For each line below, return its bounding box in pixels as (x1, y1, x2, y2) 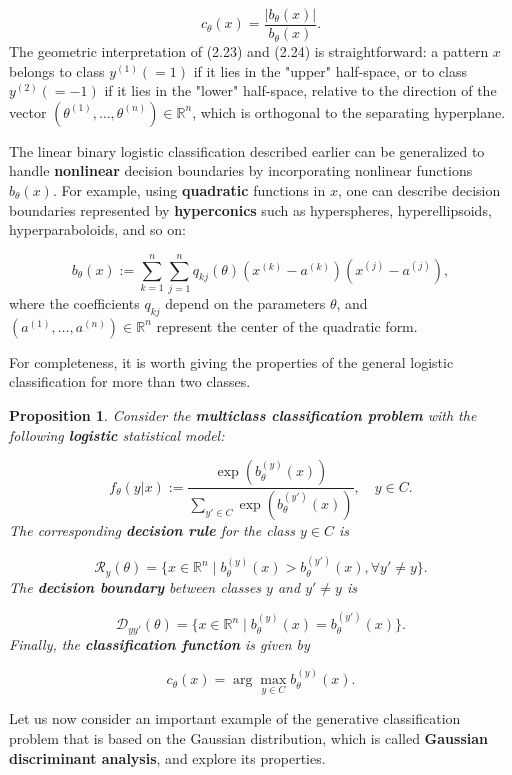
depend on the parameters (165, 292, 326, 313)
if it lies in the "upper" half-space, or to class (193, 60, 467, 81)
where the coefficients (9, 292, 140, 313)
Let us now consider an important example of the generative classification (9, 708, 461, 729)
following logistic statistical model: (9, 424, 225, 445)
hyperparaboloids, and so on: (9, 219, 186, 240)
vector (9, 101, 47, 122)
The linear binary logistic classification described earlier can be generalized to (9, 140, 485, 161)
